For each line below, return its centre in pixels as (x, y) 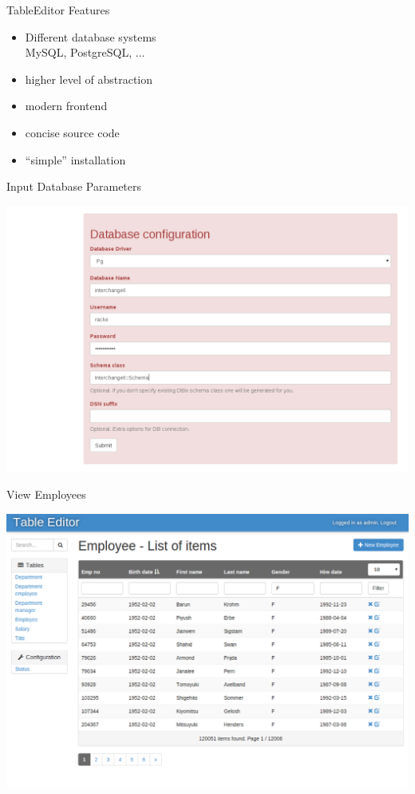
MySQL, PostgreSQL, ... (85, 52)
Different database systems (91, 36)
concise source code (72, 132)
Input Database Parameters (74, 186)
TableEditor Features (58, 10)
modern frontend (66, 106)
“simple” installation (75, 159)
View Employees (46, 494)
